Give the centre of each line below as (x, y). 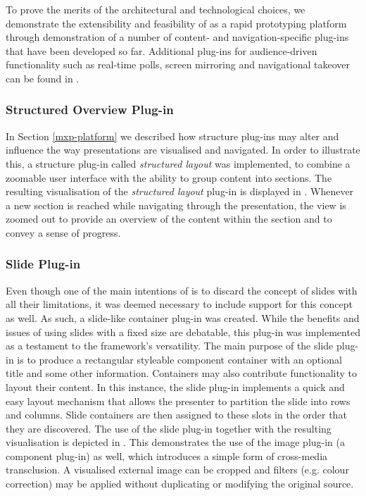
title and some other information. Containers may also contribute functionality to (181, 373)
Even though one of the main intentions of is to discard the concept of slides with (182, 290)
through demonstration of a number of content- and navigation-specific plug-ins (177, 37)
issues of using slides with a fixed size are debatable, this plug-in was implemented (183, 331)
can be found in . (43, 78)
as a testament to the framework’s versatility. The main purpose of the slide (170, 346)
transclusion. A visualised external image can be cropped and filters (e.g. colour (177, 470)
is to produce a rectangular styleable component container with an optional (179, 359)
